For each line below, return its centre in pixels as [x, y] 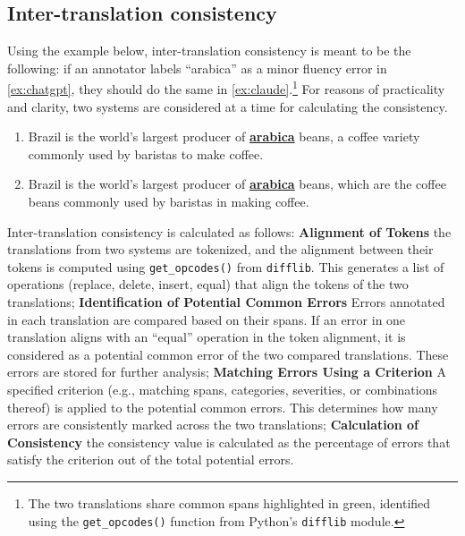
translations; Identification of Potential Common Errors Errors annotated [226, 302]
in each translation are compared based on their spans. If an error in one [207, 319]
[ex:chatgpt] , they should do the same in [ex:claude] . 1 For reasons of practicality [226, 88]
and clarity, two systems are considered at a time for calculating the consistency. [228, 106]
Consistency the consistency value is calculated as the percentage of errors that [229, 442]
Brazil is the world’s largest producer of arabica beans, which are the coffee [237, 184]
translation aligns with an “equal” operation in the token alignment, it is [207, 337]
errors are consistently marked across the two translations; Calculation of [213, 425]
